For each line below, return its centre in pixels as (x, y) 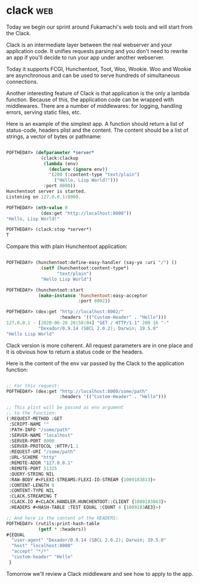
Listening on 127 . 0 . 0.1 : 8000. (44, 197)
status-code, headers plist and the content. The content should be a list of (97, 130)
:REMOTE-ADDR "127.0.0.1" (41, 463)
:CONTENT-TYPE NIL (32, 491)
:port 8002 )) (94, 301)
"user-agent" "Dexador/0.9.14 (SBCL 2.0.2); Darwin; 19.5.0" (89, 540)
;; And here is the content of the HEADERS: (62, 518)
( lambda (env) (61, 164)
